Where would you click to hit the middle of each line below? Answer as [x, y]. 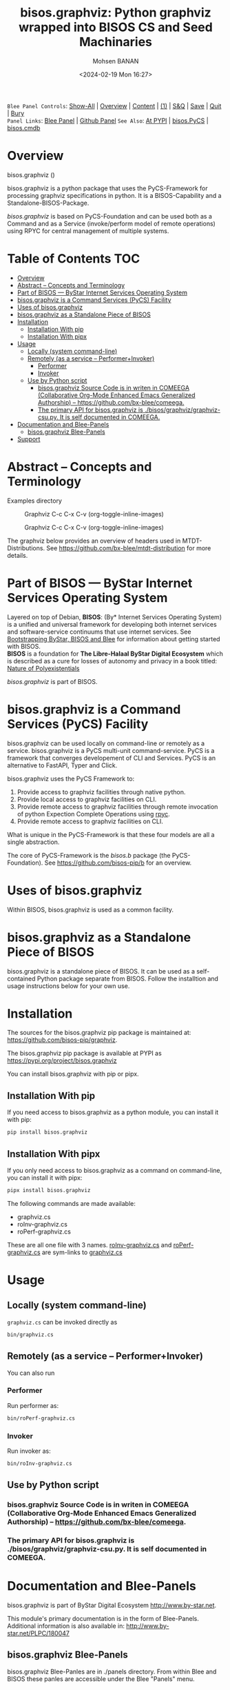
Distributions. [26, 548]
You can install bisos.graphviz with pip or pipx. [73, 1074]
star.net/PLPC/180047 [39, 1633]
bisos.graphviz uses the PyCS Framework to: [71, 778]
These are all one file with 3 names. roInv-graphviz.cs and [90, 1245]
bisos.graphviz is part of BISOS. [52, 681]
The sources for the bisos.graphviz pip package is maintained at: [99, 1033]
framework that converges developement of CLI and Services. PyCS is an [111, 758]
